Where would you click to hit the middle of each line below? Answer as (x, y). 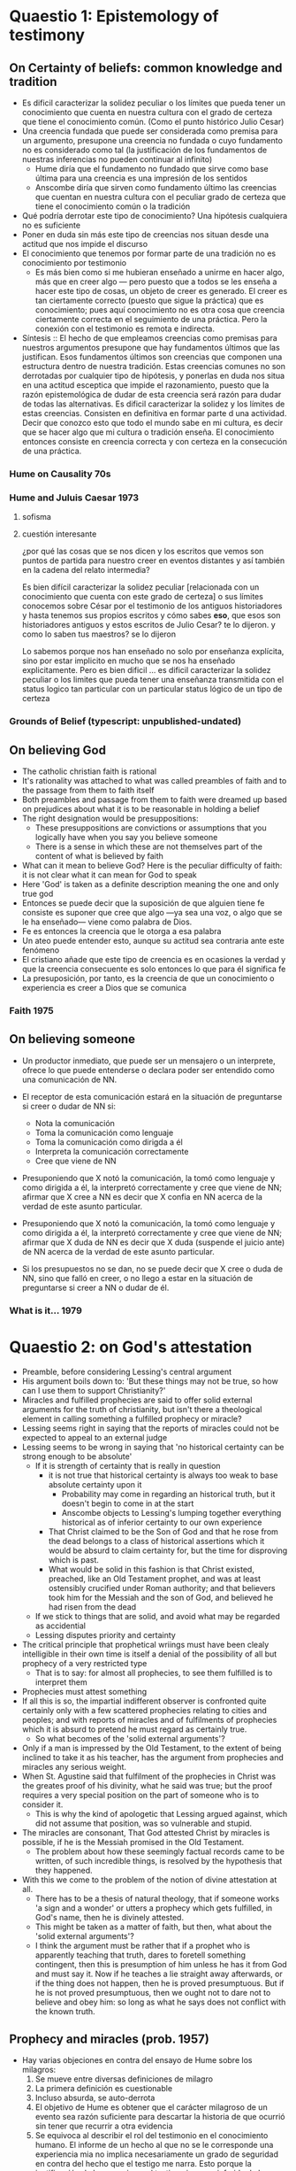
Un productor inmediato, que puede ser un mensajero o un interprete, (148, 1061)
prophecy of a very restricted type (84, 1663)
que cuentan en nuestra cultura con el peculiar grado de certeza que (160, 197)
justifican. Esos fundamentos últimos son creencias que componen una (152, 357)
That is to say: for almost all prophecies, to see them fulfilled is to (154, 1673)
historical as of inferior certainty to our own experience (162, 1522)
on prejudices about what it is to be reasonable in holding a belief (141, 808)
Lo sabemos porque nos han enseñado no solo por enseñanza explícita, (153, 652)
